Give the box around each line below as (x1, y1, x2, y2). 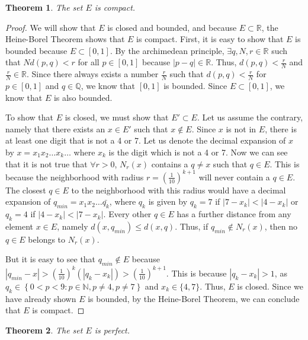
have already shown (5, 292, 76, 304)
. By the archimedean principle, (110, 44, 224, 56)
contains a (151, 157, 188, 170)
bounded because (5, 44, 68, 56)
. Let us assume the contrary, (197, 111, 303, 123)
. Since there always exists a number (26, 68, 159, 80)
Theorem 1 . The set (5, 1, 83, 13)
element (5, 220, 34, 232)
